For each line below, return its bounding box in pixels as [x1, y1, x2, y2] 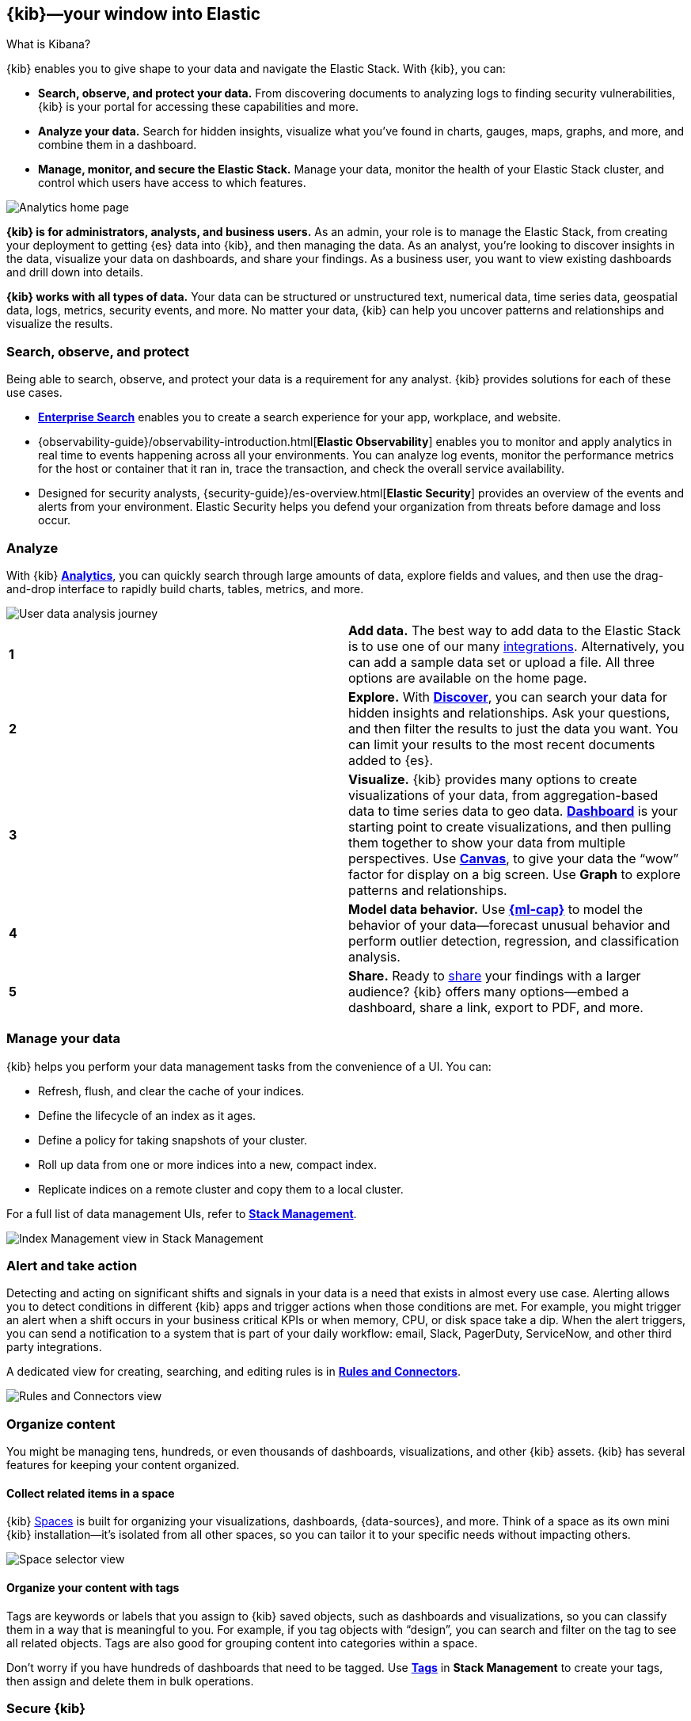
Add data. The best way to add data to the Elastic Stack [348, 622, 681, 638]
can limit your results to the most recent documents [348, 736, 655, 752]
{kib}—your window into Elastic [6, 4, 261, 24]
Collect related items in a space [6, 1486, 175, 1500]
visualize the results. [6, 317, 113, 331]
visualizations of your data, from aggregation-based [348, 786, 659, 803]
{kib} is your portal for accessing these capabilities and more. [38, 100, 359, 114]
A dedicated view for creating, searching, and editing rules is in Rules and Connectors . [6, 1365, 461, 1379]
